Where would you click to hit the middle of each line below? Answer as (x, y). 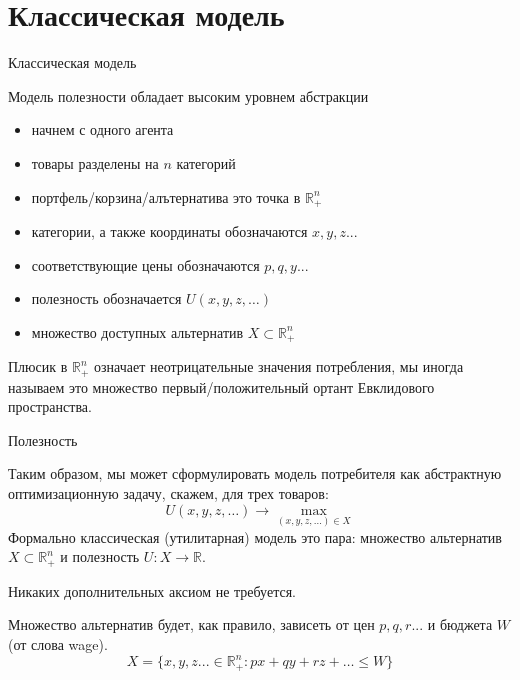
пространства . (50, 406)
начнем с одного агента (102, 129)
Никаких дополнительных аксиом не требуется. (152, 590)
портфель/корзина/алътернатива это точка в (166, 196)
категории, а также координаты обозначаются (169, 230)
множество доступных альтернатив (137, 331)
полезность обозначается (106, 298)
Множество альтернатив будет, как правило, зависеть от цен (191, 624)
